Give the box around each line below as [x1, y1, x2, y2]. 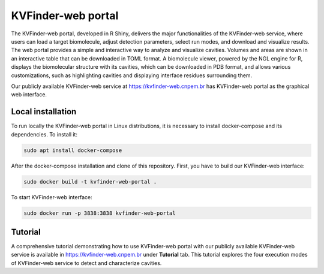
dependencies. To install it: [11, 130, 78, 138]
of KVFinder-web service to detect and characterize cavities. [11, 259, 162, 266]
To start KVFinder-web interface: [11, 193, 92, 200]
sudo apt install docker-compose [23, 147, 122, 154]
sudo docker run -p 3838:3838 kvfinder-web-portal [23, 209, 176, 217]
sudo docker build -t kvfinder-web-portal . [23, 178, 157, 185]
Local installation [11, 106, 77, 117]
